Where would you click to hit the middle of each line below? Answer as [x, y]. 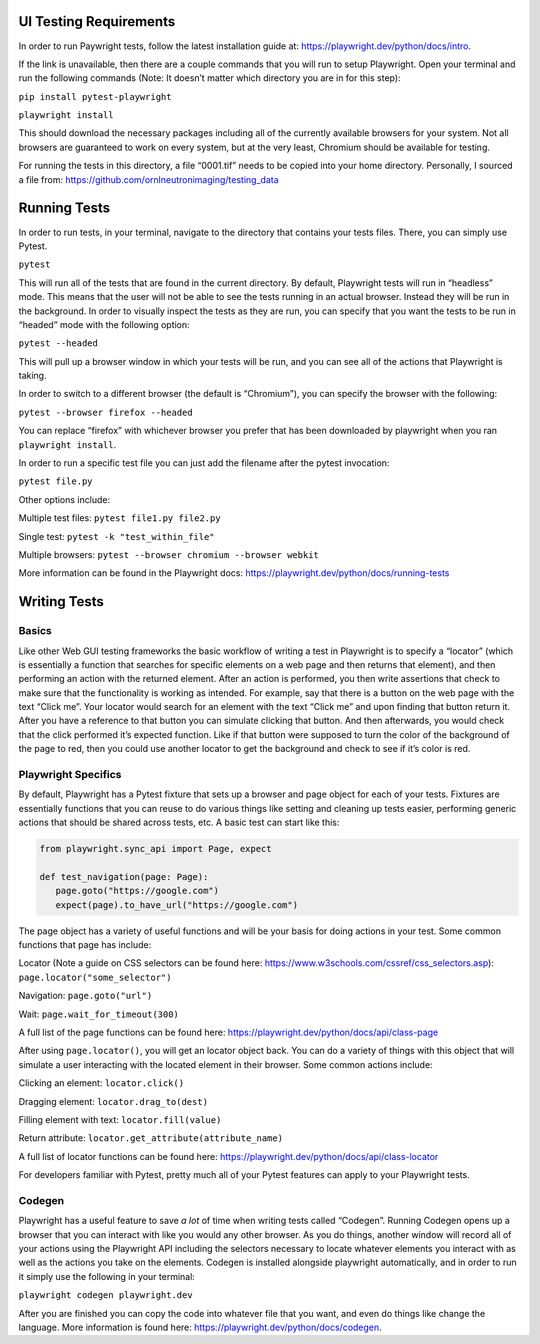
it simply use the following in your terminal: [106, 1276]
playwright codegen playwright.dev [106, 1295]
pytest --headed [58, 343]
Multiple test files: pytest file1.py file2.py [119, 518]
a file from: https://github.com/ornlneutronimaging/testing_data [148, 179]
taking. [32, 376]
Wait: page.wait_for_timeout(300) [99, 1014]
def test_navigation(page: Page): [124, 876]
